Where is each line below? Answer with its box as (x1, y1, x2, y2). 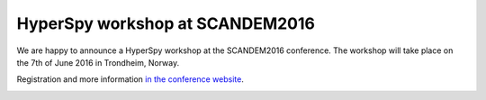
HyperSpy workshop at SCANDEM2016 (16, 14, 315, 33)
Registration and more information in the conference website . (16, 74, 245, 85)
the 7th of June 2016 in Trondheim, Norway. (16, 57, 180, 68)
